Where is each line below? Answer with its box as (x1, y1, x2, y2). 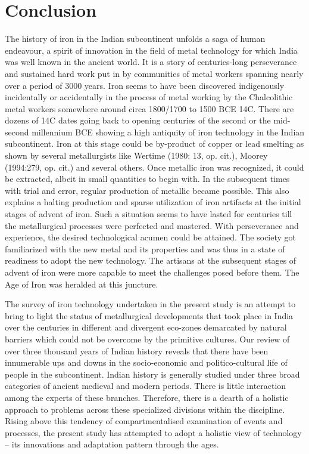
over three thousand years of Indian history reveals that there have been (5, 344, 269, 357)
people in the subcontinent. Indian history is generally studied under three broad (5, 367, 300, 380)
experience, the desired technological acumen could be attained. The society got (5, 231, 296, 243)
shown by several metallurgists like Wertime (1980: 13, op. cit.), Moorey (5, 149, 268, 162)
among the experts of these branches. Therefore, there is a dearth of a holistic (5, 391, 289, 403)
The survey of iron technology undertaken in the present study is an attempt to (5, 298, 296, 310)
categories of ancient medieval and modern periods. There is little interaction (5, 379, 286, 392)
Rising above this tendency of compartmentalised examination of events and (5, 415, 283, 427)
